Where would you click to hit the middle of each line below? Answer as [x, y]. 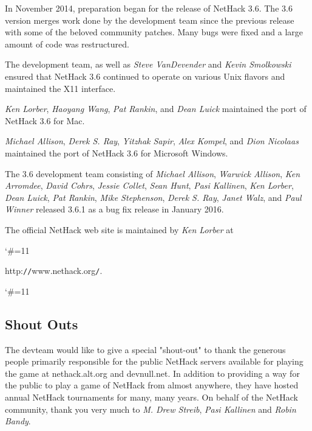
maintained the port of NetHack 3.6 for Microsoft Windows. [117, 152]
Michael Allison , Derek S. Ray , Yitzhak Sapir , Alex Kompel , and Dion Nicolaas [152, 141]
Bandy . [18, 421]
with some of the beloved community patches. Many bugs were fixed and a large [154, 32]
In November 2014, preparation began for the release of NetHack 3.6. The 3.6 [149, 8]
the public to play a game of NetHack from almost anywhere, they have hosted [152, 385]
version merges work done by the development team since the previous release [150, 20]
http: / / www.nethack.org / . [54, 271]
